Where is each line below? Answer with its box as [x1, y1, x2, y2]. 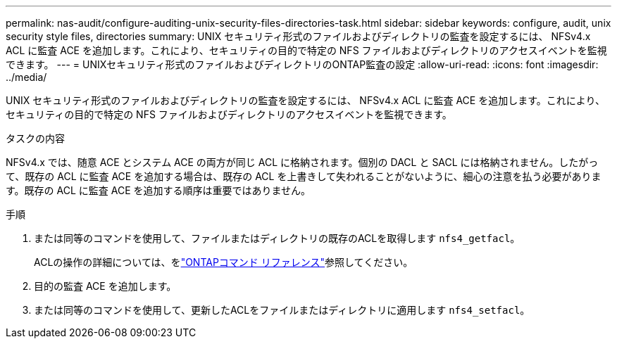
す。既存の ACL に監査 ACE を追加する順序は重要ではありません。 [6, 184, 311, 196]
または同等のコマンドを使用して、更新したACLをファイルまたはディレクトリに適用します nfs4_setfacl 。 [34, 304, 530, 316]
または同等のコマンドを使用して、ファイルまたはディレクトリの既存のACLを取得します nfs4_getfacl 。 [34, 232, 521, 244]
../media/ [6, 71, 47, 83]
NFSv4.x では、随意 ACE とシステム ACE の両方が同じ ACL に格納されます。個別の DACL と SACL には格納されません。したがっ [6, 156, 599, 168]
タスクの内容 [6, 132, 65, 144]
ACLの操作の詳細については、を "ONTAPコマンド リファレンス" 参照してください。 [34, 256, 413, 268]
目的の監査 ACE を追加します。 [34, 280, 177, 292]
